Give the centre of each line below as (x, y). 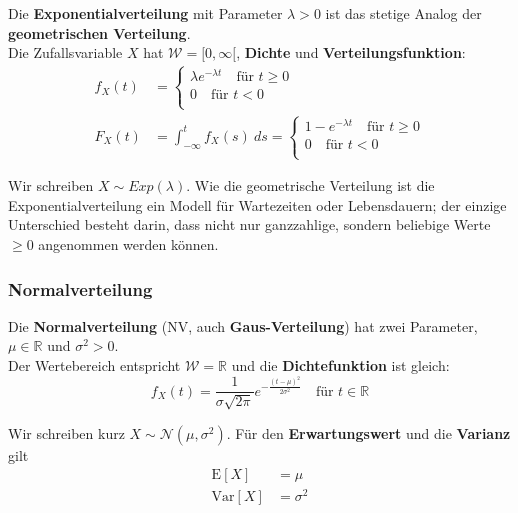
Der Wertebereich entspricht (94, 365)
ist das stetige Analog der (403, 13)
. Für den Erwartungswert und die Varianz (368, 432)
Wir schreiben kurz (66, 432)
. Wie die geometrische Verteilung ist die (310, 185)
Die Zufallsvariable (65, 52)
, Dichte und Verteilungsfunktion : (351, 52)
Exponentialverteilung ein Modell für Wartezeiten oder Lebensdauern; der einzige (257, 204)
